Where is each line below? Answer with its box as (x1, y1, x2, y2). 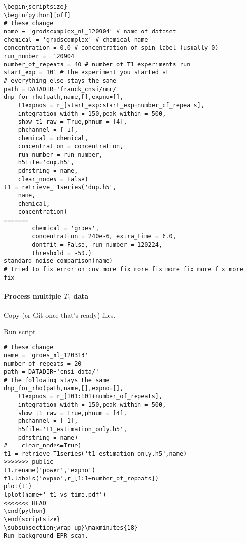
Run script (4, 326, 36, 336)
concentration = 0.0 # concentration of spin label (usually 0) (4, 44, 219, 52)
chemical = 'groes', (32, 224, 99, 232)
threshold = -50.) (32, 249, 92, 256)
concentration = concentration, (18, 143, 124, 150)
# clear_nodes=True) (4, 442, 82, 449)
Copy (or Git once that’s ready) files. (4, 310, 116, 320)
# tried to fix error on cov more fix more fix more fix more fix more (4, 266, 243, 273)
